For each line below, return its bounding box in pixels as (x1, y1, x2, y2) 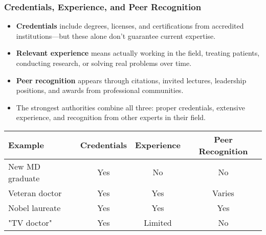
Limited (144, 216, 172, 228)
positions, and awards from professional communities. (16, 85, 184, 96)
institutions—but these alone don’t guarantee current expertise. (16, 30, 216, 41)
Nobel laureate (8, 201, 61, 214)
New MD (8, 160, 40, 172)
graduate (8, 172, 40, 184)
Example (8, 139, 44, 151)
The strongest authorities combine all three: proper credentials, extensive (16, 102, 245, 112)
